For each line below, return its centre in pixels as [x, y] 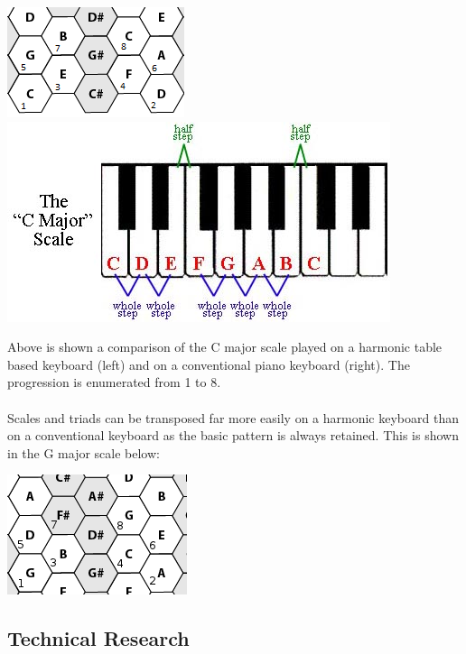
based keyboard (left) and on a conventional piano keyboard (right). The [209, 364]
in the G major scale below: [84, 452]
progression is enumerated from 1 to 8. [114, 382]
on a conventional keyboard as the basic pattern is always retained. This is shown [233, 435]
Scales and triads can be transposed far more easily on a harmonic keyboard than [233, 417]
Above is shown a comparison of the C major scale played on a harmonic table [225, 347]
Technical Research [98, 638]
